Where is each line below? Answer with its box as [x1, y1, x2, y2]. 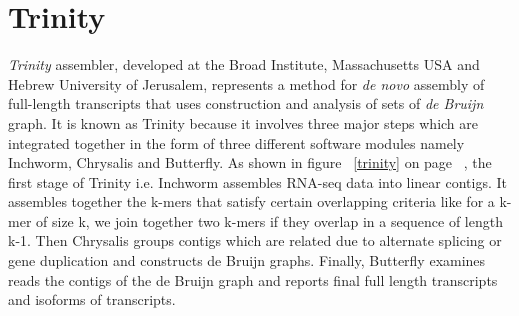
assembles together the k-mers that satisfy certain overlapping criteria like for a [8, 191, 495, 212]
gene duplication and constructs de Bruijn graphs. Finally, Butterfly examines [8, 250, 486, 271]
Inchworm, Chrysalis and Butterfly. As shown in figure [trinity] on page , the [8, 152, 492, 173]
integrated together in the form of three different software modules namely [8, 132, 465, 153]
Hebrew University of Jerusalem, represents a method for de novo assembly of [8, 73, 485, 94]
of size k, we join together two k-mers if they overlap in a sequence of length [36, 210, 503, 231]
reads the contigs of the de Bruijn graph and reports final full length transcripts [8, 269, 498, 290]
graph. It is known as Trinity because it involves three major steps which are [8, 112, 479, 133]
